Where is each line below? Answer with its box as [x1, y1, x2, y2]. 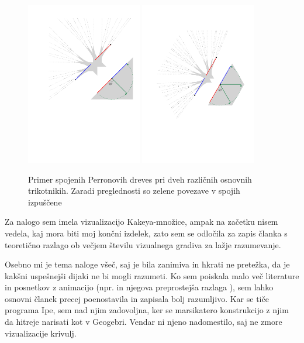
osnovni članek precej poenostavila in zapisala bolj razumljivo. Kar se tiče [5, 292, 269, 304]
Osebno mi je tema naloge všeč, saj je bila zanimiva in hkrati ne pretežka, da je [5, 258, 290, 270]
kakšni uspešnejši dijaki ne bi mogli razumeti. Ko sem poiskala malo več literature [5, 269, 299, 282]
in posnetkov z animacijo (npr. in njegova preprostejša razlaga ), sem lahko [5, 281, 274, 293]
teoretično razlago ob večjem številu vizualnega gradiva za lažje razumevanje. [5, 238, 281, 251]
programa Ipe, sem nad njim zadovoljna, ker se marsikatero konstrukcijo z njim [5, 304, 289, 316]
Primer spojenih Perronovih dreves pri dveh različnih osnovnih [28, 173, 252, 185]
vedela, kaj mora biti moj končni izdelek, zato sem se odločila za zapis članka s [5, 227, 288, 239]
